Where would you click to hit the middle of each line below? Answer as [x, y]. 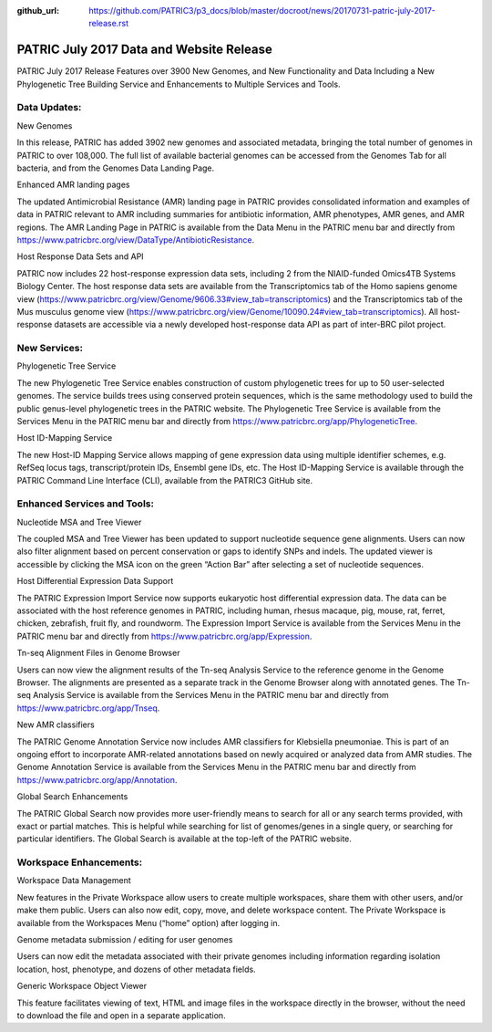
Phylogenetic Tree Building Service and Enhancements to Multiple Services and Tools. [179, 84]
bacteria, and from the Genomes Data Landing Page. [116, 168]
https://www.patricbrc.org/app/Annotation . [97, 779]
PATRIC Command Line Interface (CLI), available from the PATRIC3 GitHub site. [165, 480]
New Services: [50, 349]
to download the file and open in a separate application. [122, 1015]
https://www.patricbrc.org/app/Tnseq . [88, 708]
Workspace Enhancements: [80, 862]
